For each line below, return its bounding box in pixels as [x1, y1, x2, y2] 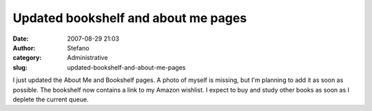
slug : [12, 63, 28, 72]
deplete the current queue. [12, 95, 89, 103]
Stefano [67, 43, 90, 52]
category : [12, 54, 42, 62]
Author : [12, 43, 36, 52]
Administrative [67, 54, 108, 62]
